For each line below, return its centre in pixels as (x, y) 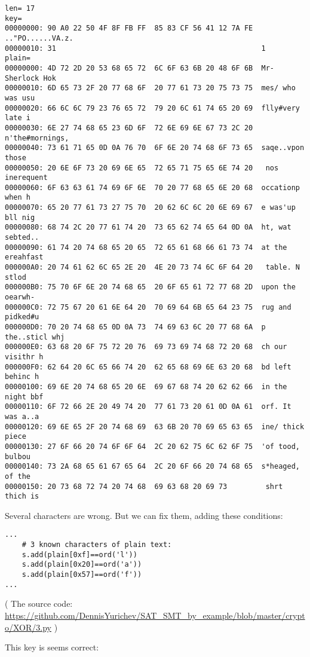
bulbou (18, 456)
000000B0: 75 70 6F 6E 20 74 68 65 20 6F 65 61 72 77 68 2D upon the (150, 287)
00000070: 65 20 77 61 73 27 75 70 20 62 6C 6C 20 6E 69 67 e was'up (150, 208)
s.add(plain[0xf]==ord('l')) (79, 554)
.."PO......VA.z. (39, 38)
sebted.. (22, 238)
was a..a (22, 416)
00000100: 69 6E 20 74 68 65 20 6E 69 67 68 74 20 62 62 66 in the (146, 386)
